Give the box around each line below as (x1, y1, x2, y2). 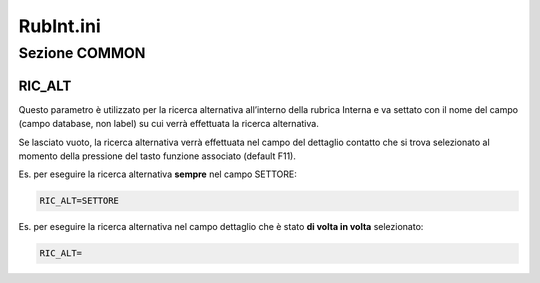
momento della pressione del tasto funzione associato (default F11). (18, 150, 297, 162)
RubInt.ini (18, 15, 101, 37)
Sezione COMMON (18, 44, 146, 62)
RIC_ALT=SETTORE (39, 195, 120, 207)
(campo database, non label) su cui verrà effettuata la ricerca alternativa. (18, 118, 319, 130)
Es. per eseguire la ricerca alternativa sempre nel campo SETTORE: (18, 168, 297, 180)
